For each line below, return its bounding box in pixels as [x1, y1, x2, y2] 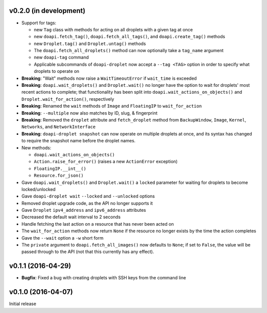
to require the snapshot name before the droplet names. [21, 138, 136, 144]
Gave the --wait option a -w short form [21, 235, 104, 241]
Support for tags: [21, 20, 56, 26]
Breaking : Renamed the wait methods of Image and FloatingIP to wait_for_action [21, 103, 202, 109]
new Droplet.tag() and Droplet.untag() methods [34, 40, 146, 47]
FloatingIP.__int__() [34, 166, 87, 171]
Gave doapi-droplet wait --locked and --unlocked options [21, 193, 155, 199]
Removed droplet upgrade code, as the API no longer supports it [21, 200, 153, 206]
